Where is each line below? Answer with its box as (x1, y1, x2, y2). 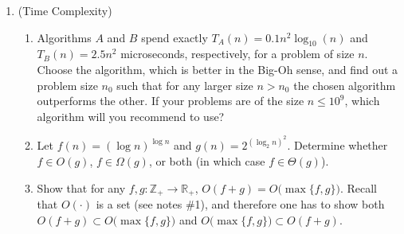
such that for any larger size (116, 76, 253, 93)
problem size (37, 76, 98, 93)
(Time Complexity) (18, 2, 112, 18)
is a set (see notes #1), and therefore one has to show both (96, 196, 385, 212)
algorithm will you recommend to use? (37, 107, 225, 124)
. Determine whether (287, 137, 388, 154)
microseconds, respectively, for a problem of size (120, 45, 355, 62)
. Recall (339, 179, 377, 196)
